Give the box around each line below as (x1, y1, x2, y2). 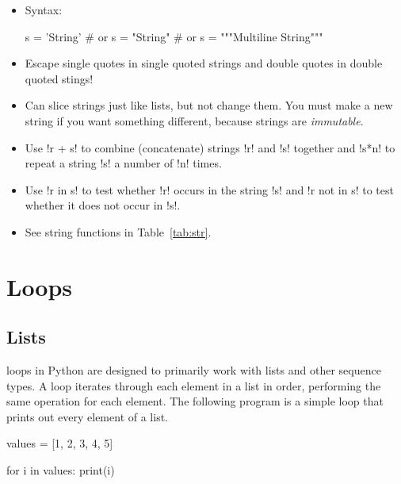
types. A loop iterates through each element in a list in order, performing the (6, 377, 381, 394)
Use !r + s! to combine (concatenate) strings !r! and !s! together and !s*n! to (25, 139, 395, 156)
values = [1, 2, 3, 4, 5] (6, 435, 113, 451)
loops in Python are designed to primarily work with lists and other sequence (6, 362, 381, 378)
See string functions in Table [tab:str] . (25, 223, 212, 240)
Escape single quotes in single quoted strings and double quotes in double (25, 55, 383, 71)
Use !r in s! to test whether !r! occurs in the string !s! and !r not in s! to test (25, 181, 394, 198)
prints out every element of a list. (6, 408, 168, 424)
